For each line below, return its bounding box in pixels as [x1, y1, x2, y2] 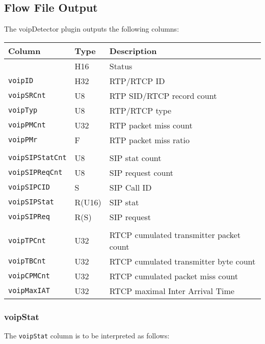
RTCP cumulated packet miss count [109, 270, 238, 282]
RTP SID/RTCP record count [109, 89, 217, 101]
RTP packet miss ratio [109, 134, 190, 146]
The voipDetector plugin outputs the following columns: [4, 23, 179, 34]
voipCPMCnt [8, 272, 50, 280]
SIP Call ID [109, 181, 152, 193]
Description [109, 44, 157, 57]
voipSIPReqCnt [8, 168, 63, 177]
